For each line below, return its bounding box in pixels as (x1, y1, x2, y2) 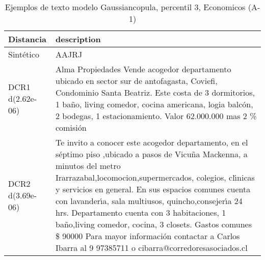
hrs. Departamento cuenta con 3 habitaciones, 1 (56, 207, 226, 218)
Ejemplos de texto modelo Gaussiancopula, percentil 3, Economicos (5, 1, 246, 13)
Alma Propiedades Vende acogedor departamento (56, 63, 231, 75)
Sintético (8, 48, 39, 60)
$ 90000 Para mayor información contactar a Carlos (56, 230, 240, 242)
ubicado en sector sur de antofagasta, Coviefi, (56, 75, 218, 86)
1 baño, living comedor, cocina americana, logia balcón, (56, 98, 253, 110)
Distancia (8, 33, 47, 45)
